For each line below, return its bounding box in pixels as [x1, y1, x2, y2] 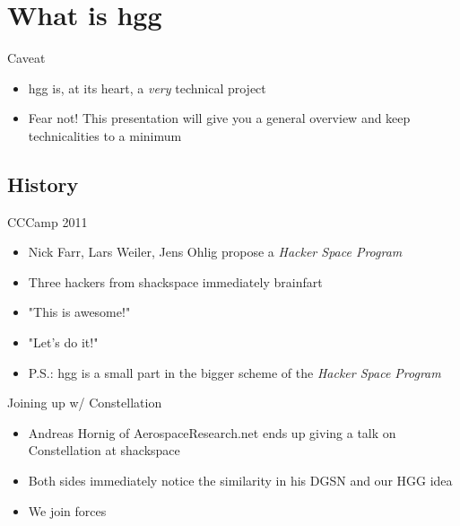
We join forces [28, 501, 107, 520]
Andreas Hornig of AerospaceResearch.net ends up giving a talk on [28, 423, 396, 442]
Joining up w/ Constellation [7, 393, 162, 412]
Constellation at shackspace [28, 441, 180, 460]
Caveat [7, 48, 46, 67]
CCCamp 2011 [7, 212, 88, 231]
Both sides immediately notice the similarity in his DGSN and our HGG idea [28, 471, 453, 490]
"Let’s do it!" [28, 333, 99, 352]
